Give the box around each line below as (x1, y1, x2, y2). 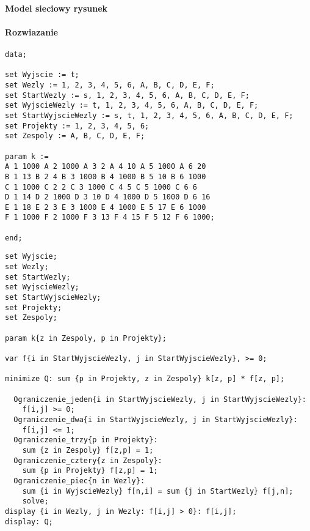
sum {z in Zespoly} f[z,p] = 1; (22, 445, 154, 455)
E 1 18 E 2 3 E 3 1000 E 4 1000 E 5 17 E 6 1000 (5, 202, 206, 212)
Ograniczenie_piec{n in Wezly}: (13, 476, 145, 485)
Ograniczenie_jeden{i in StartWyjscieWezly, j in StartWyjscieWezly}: (13, 395, 306, 404)
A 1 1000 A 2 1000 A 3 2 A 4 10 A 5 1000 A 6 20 (5, 162, 206, 171)
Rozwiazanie (5, 25, 58, 38)
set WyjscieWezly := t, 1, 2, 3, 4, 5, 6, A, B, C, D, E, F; (5, 101, 259, 110)
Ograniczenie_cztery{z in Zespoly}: (13, 456, 162, 465)
